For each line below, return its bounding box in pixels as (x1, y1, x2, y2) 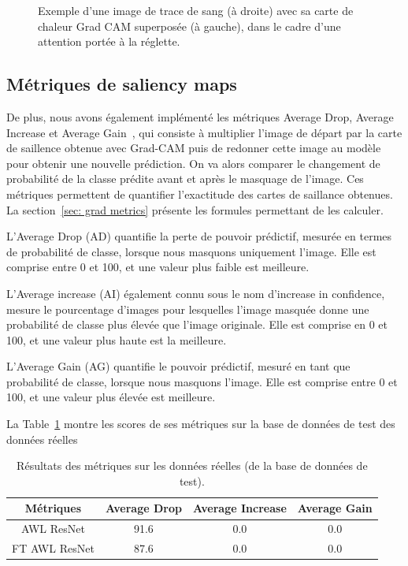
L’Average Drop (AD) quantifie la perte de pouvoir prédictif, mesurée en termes (6, 228, 392, 244)
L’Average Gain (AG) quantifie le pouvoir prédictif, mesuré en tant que (6, 358, 351, 374)
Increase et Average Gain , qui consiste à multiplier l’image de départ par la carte (6, 124, 402, 140)
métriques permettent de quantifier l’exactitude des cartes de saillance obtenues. (6, 185, 393, 202)
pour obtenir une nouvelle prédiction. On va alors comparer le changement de (6, 155, 380, 171)
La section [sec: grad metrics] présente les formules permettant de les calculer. (6, 201, 384, 218)
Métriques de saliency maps (6, 72, 237, 96)
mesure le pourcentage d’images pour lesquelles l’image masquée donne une (6, 300, 369, 317)
